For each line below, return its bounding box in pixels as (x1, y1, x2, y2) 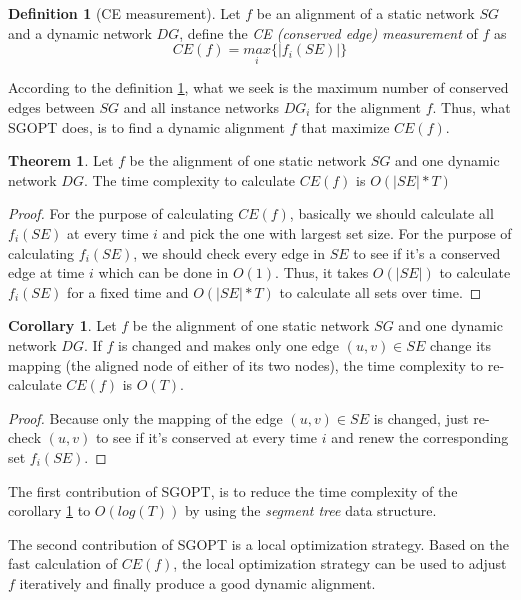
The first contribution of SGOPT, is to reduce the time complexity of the (8, 480, 458, 501)
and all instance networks (123, 97, 280, 117)
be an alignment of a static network (256, 3, 475, 23)
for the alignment (315, 97, 422, 117)
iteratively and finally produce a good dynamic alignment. (19, 572, 376, 593)
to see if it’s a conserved (353, 242, 501, 263)
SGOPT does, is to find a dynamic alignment (8, 116, 285, 137)
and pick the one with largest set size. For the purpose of (162, 222, 512, 243)
